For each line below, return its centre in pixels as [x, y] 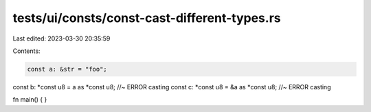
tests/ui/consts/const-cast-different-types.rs [147, 18]
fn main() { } [30, 100]
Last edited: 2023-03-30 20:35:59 [61, 38]
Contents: [26, 51]
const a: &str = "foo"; [67, 69]
